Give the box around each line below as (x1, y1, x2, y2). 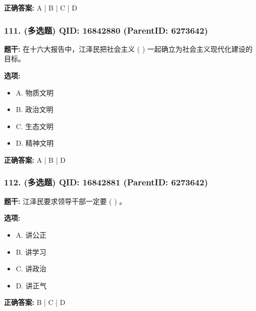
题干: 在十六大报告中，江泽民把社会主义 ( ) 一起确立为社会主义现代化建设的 (4, 43, 253, 54)
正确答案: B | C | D (4, 297, 66, 307)
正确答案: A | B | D (4, 154, 66, 165)
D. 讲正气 (16, 280, 47, 290)
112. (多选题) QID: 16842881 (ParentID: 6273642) (4, 176, 208, 188)
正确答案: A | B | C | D (4, 3, 77, 13)
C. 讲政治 (16, 263, 47, 274)
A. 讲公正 (16, 229, 47, 240)
